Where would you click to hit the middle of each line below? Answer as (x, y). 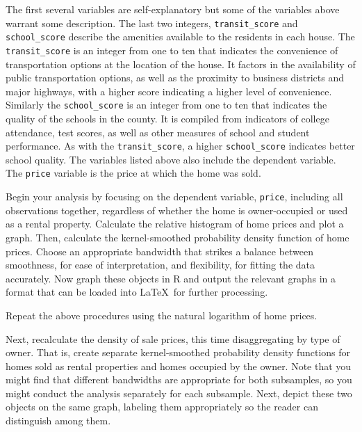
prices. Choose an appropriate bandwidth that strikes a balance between (160, 251)
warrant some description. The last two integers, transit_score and (152, 23)
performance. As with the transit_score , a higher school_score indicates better (180, 146)
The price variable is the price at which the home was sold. (133, 173)
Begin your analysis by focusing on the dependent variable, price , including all (174, 197)
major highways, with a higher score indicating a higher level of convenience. (169, 91)
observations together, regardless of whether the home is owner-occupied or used (177, 210)
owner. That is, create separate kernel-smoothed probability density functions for (178, 352)
